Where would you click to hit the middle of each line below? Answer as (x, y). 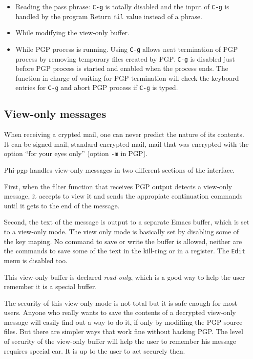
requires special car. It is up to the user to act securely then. (95, 350)
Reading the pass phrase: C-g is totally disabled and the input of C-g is (122, 6)
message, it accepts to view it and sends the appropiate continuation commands (123, 196)
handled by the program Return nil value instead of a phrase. (109, 16)
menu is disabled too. (36, 260)
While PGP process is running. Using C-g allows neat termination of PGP (126, 49)
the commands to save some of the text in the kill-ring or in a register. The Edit (125, 251)
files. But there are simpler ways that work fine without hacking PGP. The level (124, 331)
